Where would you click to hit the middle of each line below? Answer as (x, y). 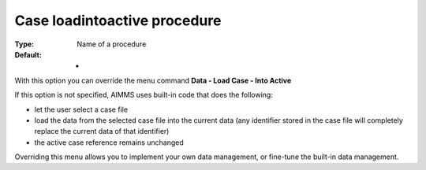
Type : (24, 44)
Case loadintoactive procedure (118, 20)
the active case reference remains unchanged (109, 142)
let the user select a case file (81, 109)
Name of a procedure (112, 44)
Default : (28, 54)
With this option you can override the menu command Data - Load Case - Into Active (153, 80)
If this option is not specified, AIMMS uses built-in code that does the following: (144, 95)
